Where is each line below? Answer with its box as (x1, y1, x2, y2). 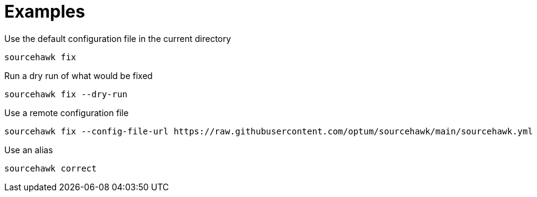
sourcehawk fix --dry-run (4, 89, 128, 99)
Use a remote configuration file (4, 107, 129, 118)
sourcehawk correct (4, 163, 97, 173)
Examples (4, 1, 85, 22)
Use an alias (4, 144, 53, 155)
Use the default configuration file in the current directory (4, 33, 231, 44)
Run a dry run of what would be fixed (4, 70, 153, 81)
